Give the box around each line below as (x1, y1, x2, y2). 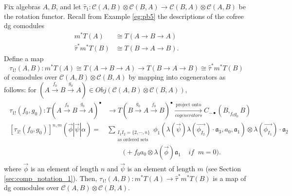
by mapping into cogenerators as (128, 71, 226, 82)
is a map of (213, 173, 246, 183)
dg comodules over (4, 182, 59, 193)
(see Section (205, 163, 241, 174)
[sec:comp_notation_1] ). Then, (4, 173, 97, 183)
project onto (176, 102, 201, 108)
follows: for (4, 84, 36, 94)
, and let (56, 1, 81, 11)
